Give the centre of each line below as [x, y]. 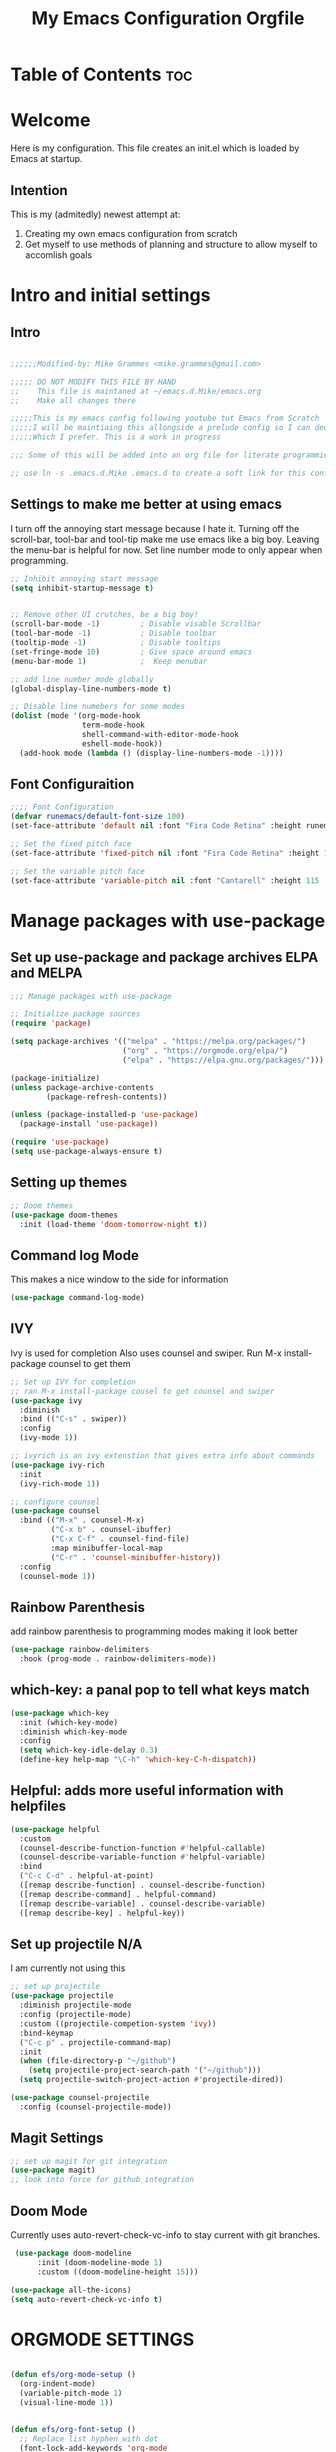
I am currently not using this [68, 1968]
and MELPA [46, 973]
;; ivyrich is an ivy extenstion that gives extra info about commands [162, 1456]
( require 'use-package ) [60, 1142]
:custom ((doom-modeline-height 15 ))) [117, 2272]
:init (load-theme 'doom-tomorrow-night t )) [113, 1224]
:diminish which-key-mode [73, 1732]
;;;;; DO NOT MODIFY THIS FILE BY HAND [93, 382]
